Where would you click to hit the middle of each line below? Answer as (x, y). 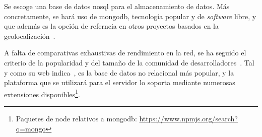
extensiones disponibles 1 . (42, 93)
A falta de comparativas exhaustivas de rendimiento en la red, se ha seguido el (125, 53)
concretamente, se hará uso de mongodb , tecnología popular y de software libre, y (130, 16)
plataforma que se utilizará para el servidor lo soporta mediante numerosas (120, 82)
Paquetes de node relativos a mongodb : (76, 118)
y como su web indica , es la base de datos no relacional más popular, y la (119, 72)
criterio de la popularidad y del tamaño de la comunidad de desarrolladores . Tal (129, 62)
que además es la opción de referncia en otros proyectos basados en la (112, 26)
